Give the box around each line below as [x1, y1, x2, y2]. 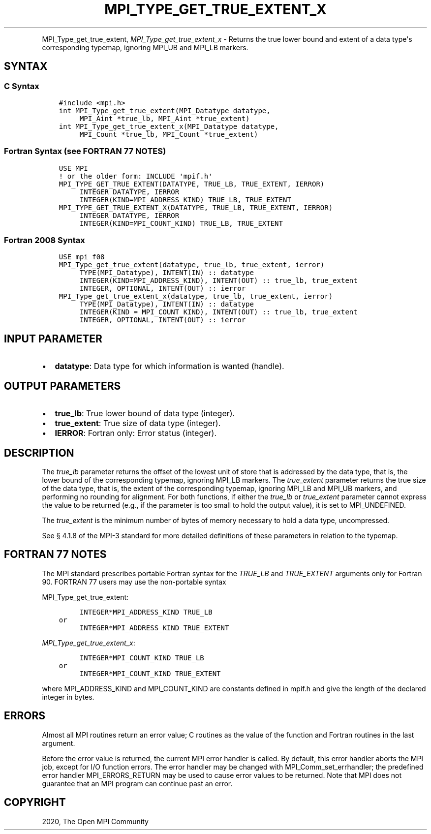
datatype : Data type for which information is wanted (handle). [55, 361, 284, 371]
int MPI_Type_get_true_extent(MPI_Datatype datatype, [59, 106, 271, 115]
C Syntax [4, 81, 39, 91]
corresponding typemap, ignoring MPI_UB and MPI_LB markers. [42, 43, 248, 52]
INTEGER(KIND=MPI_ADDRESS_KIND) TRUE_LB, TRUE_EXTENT [79, 195, 291, 204]
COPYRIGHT [4, 796, 66, 809]
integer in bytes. [42, 692, 94, 701]
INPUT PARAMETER [4, 332, 102, 345]
